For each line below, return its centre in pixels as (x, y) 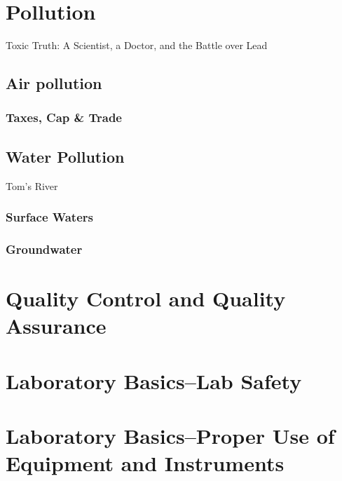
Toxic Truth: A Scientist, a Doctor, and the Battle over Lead (137, 45)
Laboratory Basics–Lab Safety (154, 380)
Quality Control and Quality (146, 298)
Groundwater (44, 249)
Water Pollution (65, 156)
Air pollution (54, 83)
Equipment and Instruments (145, 463)
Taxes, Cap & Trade (64, 117)
